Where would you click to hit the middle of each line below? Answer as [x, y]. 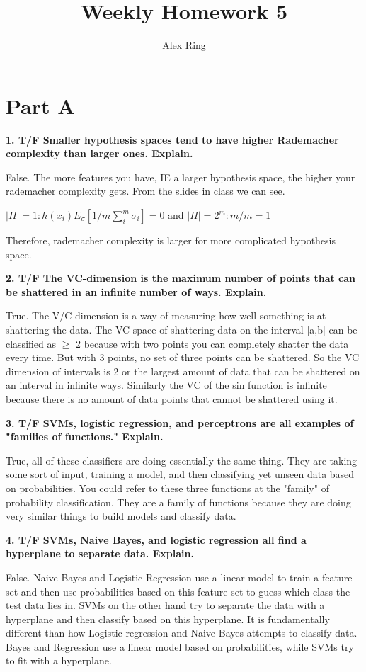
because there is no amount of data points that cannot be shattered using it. [172, 398]
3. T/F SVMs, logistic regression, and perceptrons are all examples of [180, 422]
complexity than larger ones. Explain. [99, 153]
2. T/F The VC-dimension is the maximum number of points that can [181, 278]
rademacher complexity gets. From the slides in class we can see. [145, 191]
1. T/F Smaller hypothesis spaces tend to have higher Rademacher [172, 139]
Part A [40, 105]
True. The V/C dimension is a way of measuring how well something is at [166, 315]
